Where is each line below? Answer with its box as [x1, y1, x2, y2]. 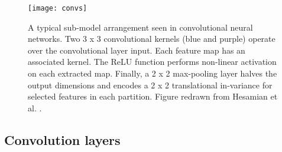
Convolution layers [4, 130, 121, 148]
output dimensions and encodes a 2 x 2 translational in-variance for [28, 78, 273, 91]
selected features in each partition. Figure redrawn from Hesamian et [28, 90, 278, 103]
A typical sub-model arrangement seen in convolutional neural [28, 21, 253, 33]
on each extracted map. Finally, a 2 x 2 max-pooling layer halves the [28, 67, 277, 80]
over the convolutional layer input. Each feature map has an [28, 44, 245, 56]
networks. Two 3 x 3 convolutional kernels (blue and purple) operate [28, 32, 275, 45]
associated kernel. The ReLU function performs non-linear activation [28, 55, 277, 68]
